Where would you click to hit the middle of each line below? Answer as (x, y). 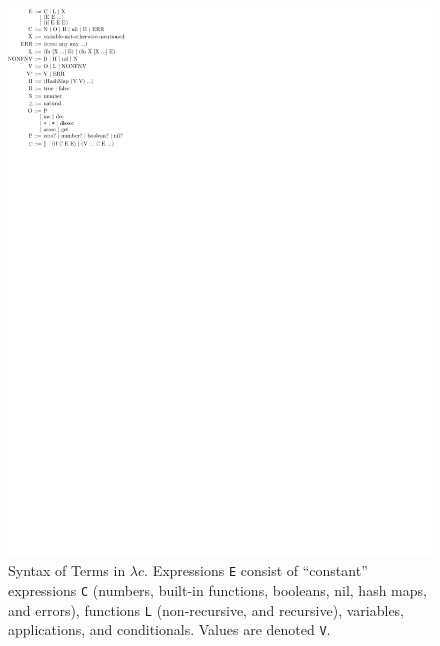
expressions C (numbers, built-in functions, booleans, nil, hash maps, (217, 590)
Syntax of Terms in (67, 570)
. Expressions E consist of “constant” (256, 570)
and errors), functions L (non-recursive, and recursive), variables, (206, 609)
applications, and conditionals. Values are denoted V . (169, 629)
